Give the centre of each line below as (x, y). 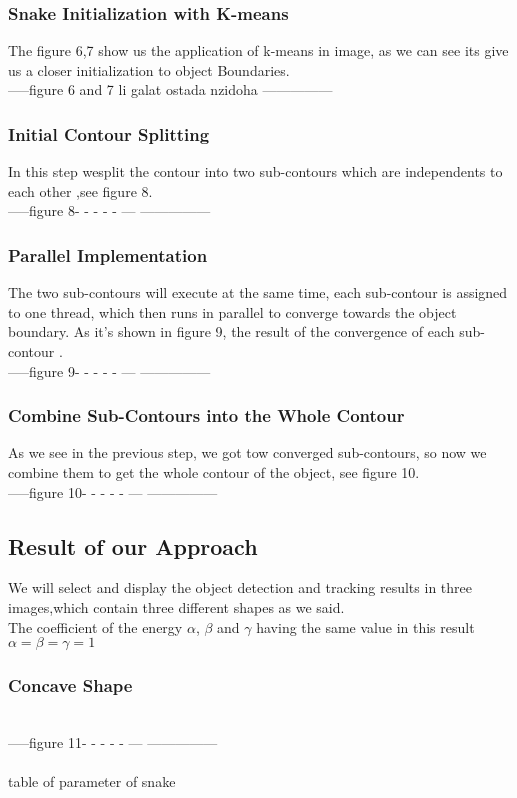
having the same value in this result (365, 626)
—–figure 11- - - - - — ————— (113, 741)
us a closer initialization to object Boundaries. (149, 69)
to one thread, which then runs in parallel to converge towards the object (232, 311)
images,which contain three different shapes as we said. (176, 606)
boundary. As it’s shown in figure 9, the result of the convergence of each (231, 331)
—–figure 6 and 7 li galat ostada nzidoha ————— (170, 89)
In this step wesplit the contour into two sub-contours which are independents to (255, 171)
